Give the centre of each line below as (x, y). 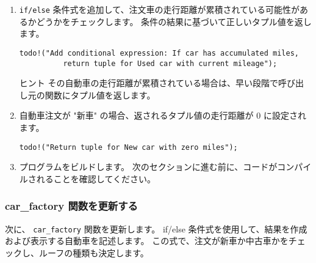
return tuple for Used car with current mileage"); (170, 63)
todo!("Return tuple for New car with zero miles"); (128, 147)
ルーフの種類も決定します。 (94, 252)
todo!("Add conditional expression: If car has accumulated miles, (159, 53)
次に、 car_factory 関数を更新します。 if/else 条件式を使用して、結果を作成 (156, 228)
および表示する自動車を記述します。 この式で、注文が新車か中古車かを (147, 241)
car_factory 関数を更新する (71, 206)
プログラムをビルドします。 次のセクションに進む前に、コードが (148, 167)
